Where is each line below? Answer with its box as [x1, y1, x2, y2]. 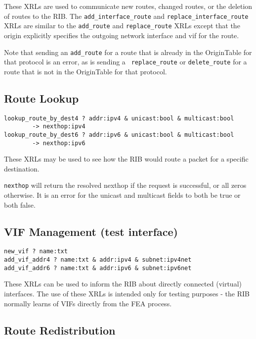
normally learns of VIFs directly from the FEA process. [4, 298, 172, 308]
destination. [4, 163, 40, 173]
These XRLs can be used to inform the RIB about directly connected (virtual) [4, 279, 242, 289]
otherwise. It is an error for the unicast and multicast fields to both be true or [4, 190, 241, 200]
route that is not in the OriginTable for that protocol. [4, 66, 167, 76]
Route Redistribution [4, 322, 116, 338]
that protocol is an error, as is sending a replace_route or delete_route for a [4, 56, 247, 67]
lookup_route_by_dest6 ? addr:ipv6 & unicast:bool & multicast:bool [4, 131, 234, 138]
